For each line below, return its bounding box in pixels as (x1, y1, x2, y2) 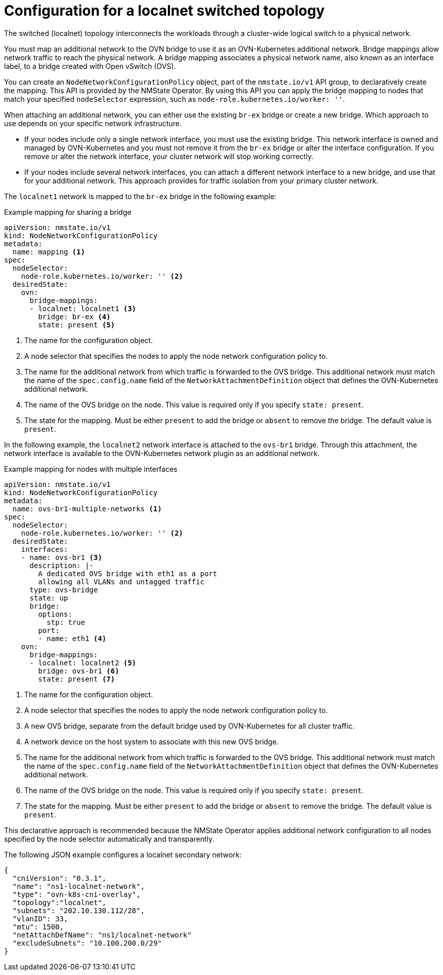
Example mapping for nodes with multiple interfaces (4, 464, 178, 473)
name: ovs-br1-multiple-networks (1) (12, 504, 162, 513)
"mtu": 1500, (12, 922, 64, 931)
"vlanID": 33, (12, 914, 68, 923)
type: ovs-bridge (29, 585, 98, 594)
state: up (29, 593, 68, 602)
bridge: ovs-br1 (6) (38, 666, 119, 675)
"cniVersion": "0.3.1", (12, 874, 107, 882)
